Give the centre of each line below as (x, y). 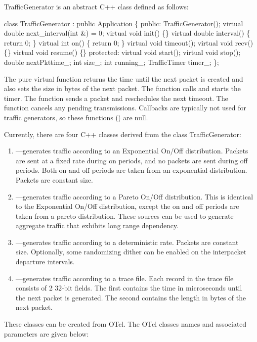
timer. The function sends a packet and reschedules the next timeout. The (116, 98)
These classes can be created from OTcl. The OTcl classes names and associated (125, 324)
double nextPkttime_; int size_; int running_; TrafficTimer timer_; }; (111, 62)
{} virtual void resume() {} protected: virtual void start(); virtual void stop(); (122, 52)
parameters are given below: (46, 333)
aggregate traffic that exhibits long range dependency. (97, 225)
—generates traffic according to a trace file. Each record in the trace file (125, 278)
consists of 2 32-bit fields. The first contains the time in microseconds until (129, 288)
